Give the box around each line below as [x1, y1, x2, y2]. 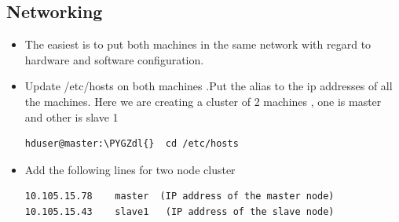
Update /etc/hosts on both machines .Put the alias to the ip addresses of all [24, 78, 393, 94]
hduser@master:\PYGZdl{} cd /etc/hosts [24, 138, 239, 150]
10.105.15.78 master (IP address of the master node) [24, 191, 335, 202]
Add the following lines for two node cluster [24, 161, 236, 177]
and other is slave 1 [24, 108, 119, 125]
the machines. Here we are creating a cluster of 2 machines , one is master [24, 93, 382, 109]
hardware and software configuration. [24, 51, 204, 67]
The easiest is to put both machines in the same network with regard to [24, 36, 372, 53]
